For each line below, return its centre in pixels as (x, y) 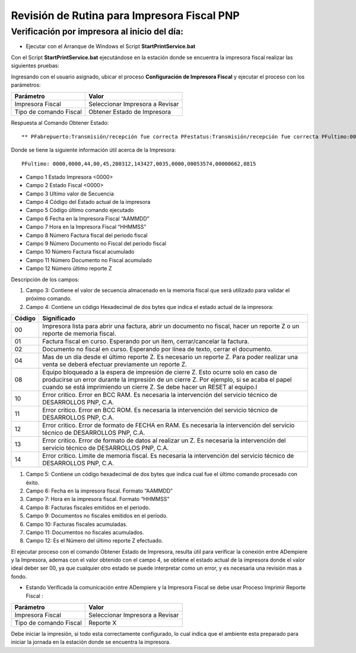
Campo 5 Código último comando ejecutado (80, 210)
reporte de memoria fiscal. (79, 334)
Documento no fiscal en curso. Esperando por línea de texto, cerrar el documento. (157, 349)
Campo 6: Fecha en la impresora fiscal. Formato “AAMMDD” (99, 491)
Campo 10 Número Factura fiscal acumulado (80, 252)
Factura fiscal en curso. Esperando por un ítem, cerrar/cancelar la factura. (146, 342)
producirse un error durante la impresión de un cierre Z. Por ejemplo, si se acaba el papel (167, 380)
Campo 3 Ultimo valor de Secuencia (70, 194)
